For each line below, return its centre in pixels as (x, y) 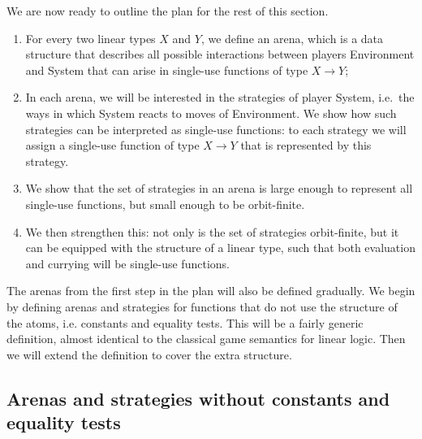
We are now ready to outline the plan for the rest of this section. (168, 11)
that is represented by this (306, 145)
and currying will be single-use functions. (127, 263)
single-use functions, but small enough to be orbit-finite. (165, 204)
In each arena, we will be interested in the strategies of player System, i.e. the (220, 97)
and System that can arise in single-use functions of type (167, 70)
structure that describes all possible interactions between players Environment (220, 54)
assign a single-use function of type (112, 145)
